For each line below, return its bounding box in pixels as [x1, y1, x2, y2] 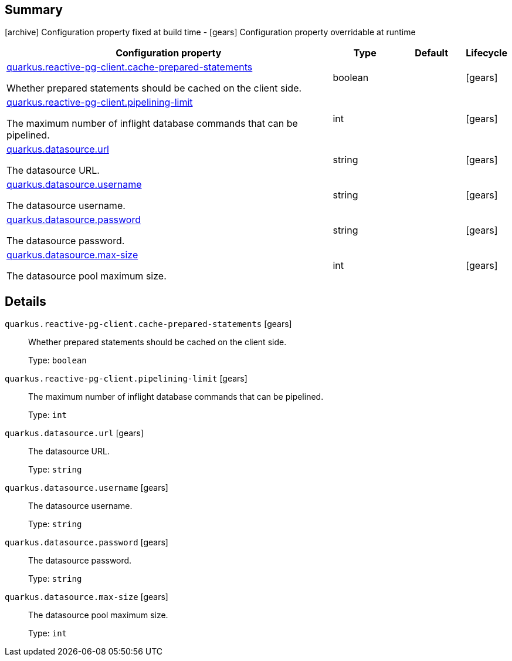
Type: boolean [28, 355, 87, 366]
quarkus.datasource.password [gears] [5, 537, 168, 548]
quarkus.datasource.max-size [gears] [5, 592, 168, 602]
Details [5, 294, 46, 309]
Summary [5, 2, 63, 17]
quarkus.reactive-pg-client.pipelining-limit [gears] [5, 373, 247, 384]
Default [415, 47, 449, 59]
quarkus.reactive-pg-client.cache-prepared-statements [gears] [5, 319, 292, 329]
